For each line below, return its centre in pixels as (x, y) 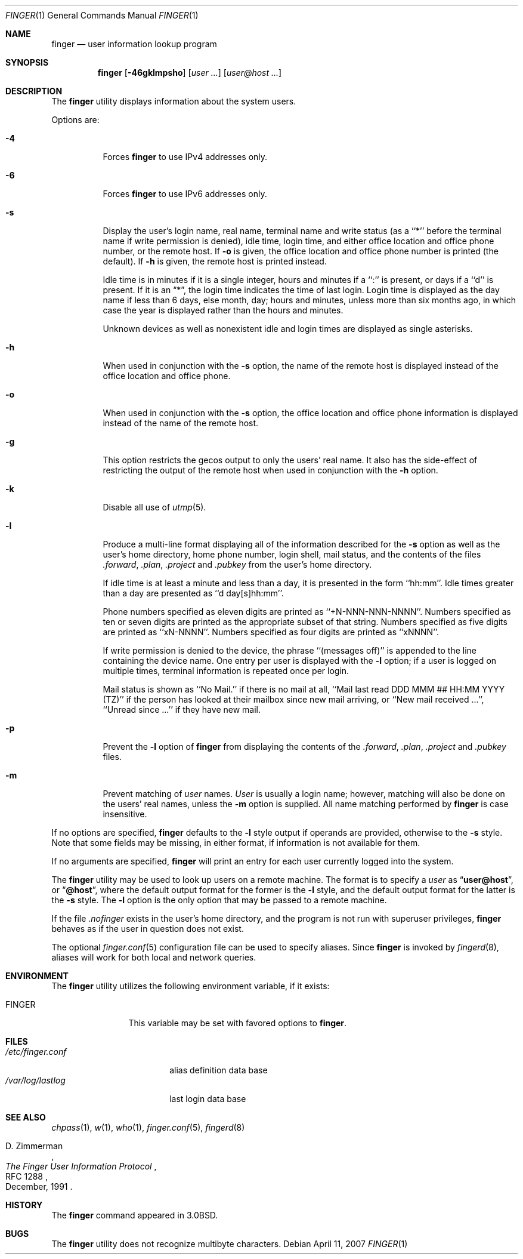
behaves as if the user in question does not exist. (148, 929)
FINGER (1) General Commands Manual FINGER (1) (102, 15)
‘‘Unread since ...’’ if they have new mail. (182, 709)
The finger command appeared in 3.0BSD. (135, 1215)
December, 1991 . (39, 1186)
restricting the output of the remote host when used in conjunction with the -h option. (270, 470)
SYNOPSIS (27, 62)
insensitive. (125, 814)
